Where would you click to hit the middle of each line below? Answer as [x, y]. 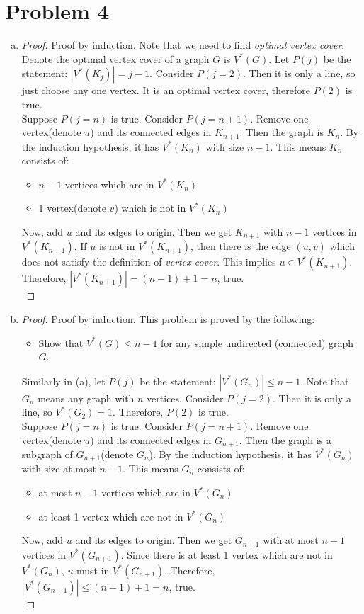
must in [93, 570]
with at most [291, 540]
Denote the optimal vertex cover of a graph [115, 58]
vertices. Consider [185, 398]
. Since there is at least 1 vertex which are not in [227, 554]
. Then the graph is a [285, 439]
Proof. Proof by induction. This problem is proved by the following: [168, 318]
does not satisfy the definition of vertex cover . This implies [149, 262]
